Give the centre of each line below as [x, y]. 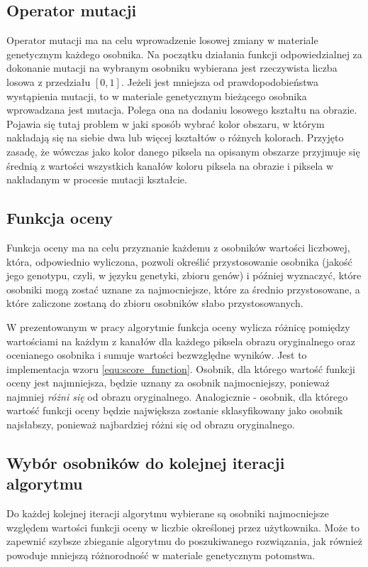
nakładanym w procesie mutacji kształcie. [97, 179]
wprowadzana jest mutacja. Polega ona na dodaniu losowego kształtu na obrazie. [182, 110]
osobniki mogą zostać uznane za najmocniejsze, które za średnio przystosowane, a [183, 289]
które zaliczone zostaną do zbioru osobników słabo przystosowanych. [155, 303]
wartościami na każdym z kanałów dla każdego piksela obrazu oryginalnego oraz [181, 341]
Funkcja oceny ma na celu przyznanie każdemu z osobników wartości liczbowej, [178, 247]
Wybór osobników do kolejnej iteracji [146, 463]
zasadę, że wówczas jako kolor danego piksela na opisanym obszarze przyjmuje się [183, 151]
